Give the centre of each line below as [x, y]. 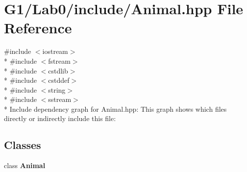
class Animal [25, 165]
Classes [23, 145]
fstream [59, 61]
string [57, 89]
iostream [55, 51]
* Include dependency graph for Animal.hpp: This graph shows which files [115, 109]
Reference [38, 28]
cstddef [59, 80]
